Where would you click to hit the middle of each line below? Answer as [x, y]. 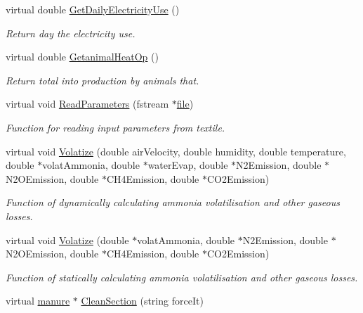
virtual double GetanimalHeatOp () [82, 57]
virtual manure [38, 301]
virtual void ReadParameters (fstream [87, 104]
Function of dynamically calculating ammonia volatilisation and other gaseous [173, 202]
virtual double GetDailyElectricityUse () [93, 9]
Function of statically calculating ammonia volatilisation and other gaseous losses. [182, 277]
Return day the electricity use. [71, 33]
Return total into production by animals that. [103, 80]
